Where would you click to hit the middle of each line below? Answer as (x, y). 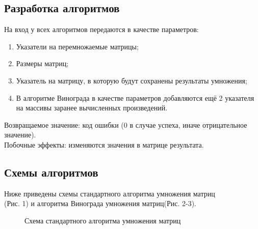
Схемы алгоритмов (51, 172)
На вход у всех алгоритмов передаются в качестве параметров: (101, 29)
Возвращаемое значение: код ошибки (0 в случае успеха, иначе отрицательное (126, 124)
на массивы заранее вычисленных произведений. (92, 108)
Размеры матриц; (42, 63)
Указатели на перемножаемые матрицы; (77, 46)
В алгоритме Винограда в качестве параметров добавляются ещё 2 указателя (135, 97)
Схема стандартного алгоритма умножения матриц (103, 220)
